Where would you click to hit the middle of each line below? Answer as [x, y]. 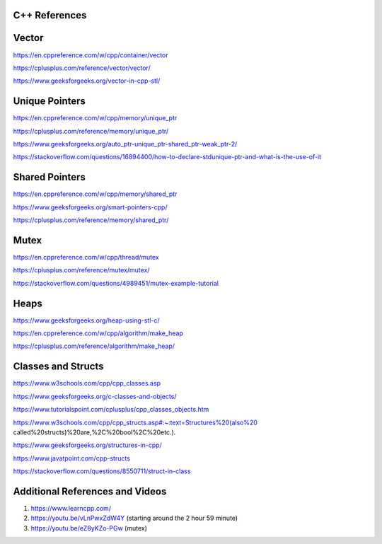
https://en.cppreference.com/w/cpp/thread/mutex [86, 257]
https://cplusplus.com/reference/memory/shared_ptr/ [91, 220]
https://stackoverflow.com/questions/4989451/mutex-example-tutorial [116, 283]
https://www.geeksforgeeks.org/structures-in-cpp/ [87, 445]
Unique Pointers [50, 102]
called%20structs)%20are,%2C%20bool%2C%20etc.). [94, 432]
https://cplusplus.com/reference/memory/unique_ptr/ [91, 131]
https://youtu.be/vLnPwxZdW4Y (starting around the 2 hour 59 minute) [134, 518]
